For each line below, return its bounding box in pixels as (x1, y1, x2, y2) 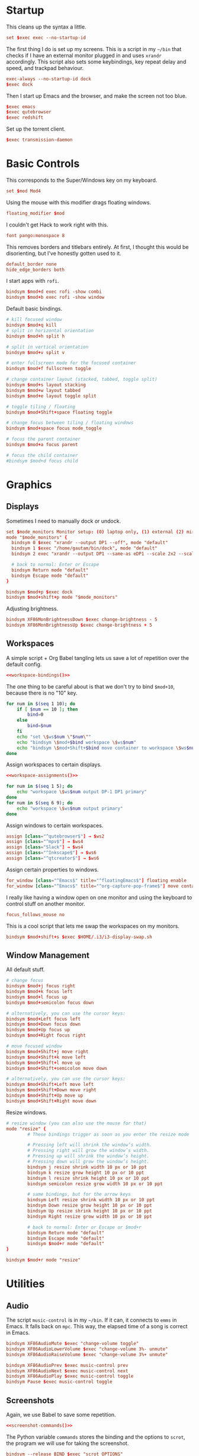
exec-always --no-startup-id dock (6, 75, 92, 82)
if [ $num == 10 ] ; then (17, 706, 78, 712)
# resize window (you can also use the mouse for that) (6, 1120, 147, 1126)
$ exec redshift (6, 115, 44, 121)
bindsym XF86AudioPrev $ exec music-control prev (6, 1362, 129, 1368)
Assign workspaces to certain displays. (6, 761, 102, 768)
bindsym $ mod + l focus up (6, 994, 68, 1000)
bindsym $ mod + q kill (6, 322, 57, 328)
